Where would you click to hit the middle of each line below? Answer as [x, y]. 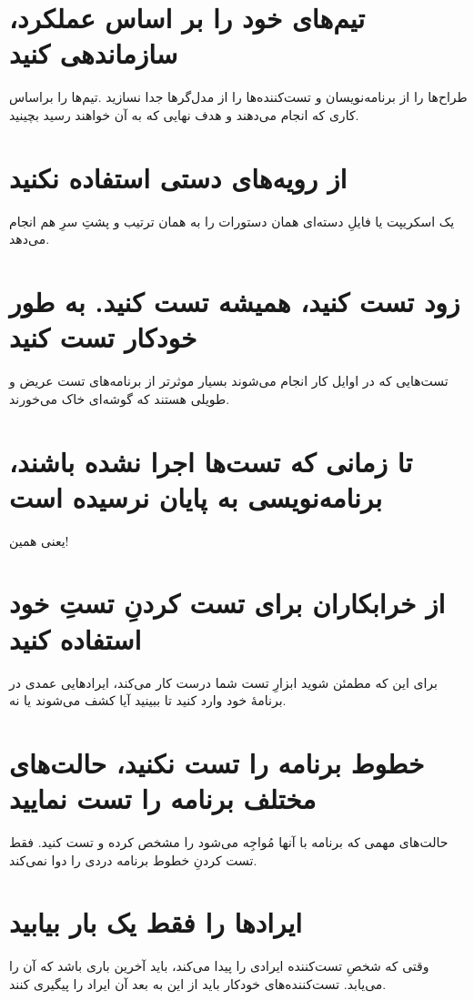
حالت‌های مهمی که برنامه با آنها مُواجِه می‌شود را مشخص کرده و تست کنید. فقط [229, 842]
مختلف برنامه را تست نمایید [163, 798]
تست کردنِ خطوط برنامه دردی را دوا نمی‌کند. [133, 859]
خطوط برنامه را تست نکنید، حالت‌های [217, 762]
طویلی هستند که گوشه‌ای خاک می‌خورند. [120, 398]
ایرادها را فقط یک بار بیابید [156, 922]
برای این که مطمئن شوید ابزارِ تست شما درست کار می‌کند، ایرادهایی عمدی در [223, 682]
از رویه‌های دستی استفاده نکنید [178, 177]
